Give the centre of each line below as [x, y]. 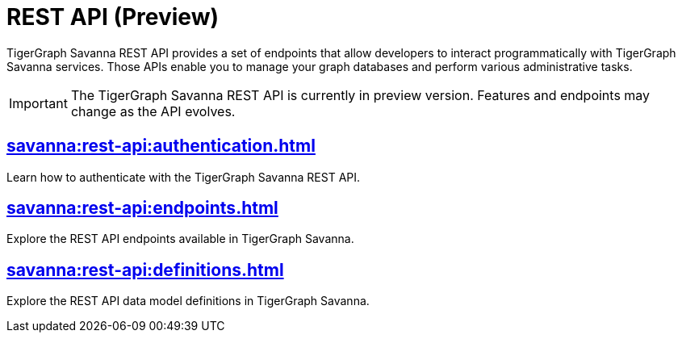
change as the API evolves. [153, 111]
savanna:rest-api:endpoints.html [142, 208]
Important [38, 103]
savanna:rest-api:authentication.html [161, 146]
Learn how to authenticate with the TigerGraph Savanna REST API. [184, 177]
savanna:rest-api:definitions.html [145, 270]
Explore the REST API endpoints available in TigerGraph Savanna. [180, 239]
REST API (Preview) [113, 17]
